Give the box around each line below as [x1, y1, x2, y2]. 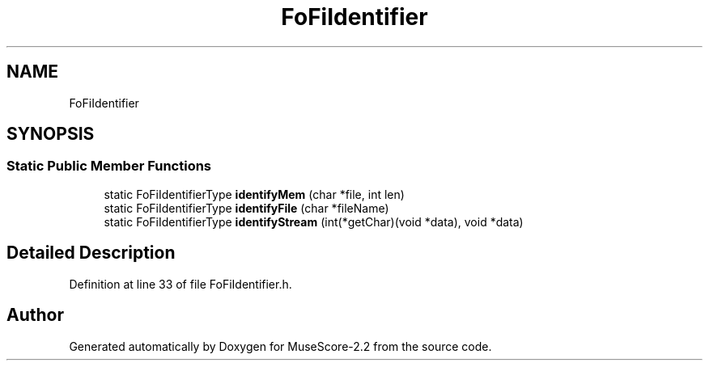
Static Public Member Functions [6, 158, 212, 175]
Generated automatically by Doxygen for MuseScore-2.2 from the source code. [69, 339, 492, 353]
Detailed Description [6, 243, 176, 264]
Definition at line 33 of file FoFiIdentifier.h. [69, 276, 292, 291]
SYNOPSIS [6, 124, 95, 145]
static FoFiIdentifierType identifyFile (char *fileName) [104, 200, 389, 215]
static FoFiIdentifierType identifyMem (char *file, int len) [104, 187, 405, 201]
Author [6, 305, 64, 326]
